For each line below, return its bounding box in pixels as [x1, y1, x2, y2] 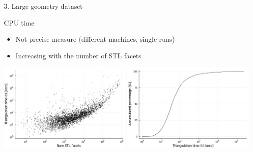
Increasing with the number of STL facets [15, 50, 141, 60]
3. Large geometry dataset [4, 1, 83, 11]
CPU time [4, 17, 35, 27]
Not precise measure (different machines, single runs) [15, 34, 175, 44]
